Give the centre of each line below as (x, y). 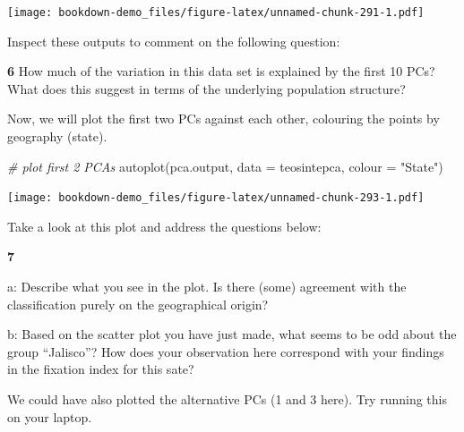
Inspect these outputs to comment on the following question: (174, 41)
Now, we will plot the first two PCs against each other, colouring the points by (223, 119)
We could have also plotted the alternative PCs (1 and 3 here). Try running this (227, 399)
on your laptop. (50, 416)
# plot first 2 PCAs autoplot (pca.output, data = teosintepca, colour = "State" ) (225, 166)
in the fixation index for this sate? (101, 369)
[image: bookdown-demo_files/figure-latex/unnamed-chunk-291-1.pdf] (216, 13)
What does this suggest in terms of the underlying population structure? (206, 88)
